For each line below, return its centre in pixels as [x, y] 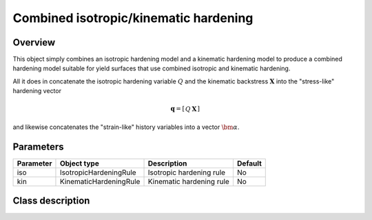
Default [249, 163]
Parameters [38, 147]
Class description [51, 201]
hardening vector [37, 91]
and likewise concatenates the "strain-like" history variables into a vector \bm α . [126, 127]
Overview [34, 42]
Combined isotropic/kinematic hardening [133, 18]
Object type [79, 163]
